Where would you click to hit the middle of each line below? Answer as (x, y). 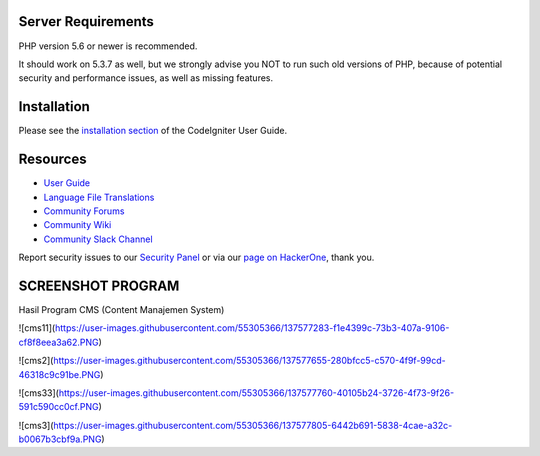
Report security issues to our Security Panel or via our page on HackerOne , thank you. (196, 257)
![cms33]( (39, 392)
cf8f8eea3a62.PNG (58, 342)
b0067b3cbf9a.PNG (60, 439)
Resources (52, 159)
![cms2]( (36, 361)
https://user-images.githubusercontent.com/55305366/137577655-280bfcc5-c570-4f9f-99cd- (249, 361)
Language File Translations (99, 197)
